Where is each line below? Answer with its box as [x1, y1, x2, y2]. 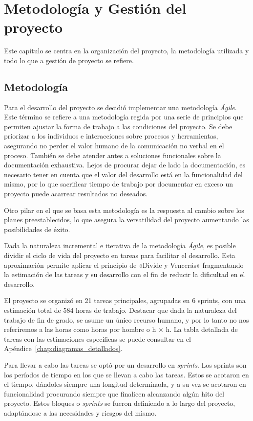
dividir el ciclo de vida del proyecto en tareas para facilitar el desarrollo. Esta [4, 250, 235, 260]
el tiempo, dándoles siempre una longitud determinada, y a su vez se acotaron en [4, 379, 246, 389]
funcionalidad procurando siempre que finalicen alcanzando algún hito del [4, 388, 224, 398]
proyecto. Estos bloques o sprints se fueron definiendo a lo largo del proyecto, [4, 398, 235, 408]
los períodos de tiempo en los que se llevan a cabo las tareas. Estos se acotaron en [4, 369, 249, 379]
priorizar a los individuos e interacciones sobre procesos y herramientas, [4, 131, 218, 141]
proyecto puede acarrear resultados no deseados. [4, 188, 148, 199]
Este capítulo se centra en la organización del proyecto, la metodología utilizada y [4, 46, 249, 56]
